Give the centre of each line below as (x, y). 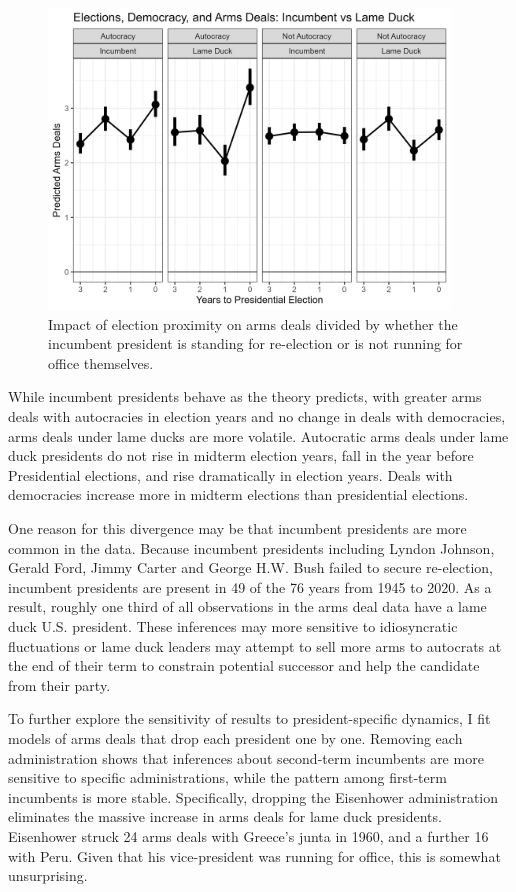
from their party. (59, 684)
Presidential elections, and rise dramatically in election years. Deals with (230, 474)
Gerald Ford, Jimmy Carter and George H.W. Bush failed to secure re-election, (250, 567)
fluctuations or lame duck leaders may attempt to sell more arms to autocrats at (255, 645)
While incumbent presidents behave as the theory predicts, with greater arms (245, 396)
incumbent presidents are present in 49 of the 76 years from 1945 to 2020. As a (250, 586)
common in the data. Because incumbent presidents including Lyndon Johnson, (251, 547)
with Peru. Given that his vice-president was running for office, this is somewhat (254, 855)
